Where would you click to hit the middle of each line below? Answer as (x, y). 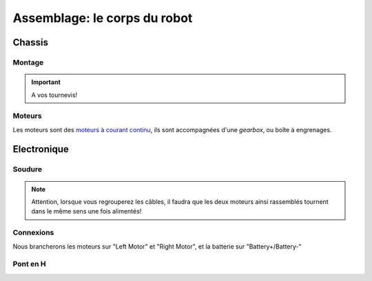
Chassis (30, 42)
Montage (28, 62)
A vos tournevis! (54, 95)
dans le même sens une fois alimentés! (86, 211)
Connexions (33, 233)
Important (46, 82)
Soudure (28, 169)
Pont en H (29, 264)
